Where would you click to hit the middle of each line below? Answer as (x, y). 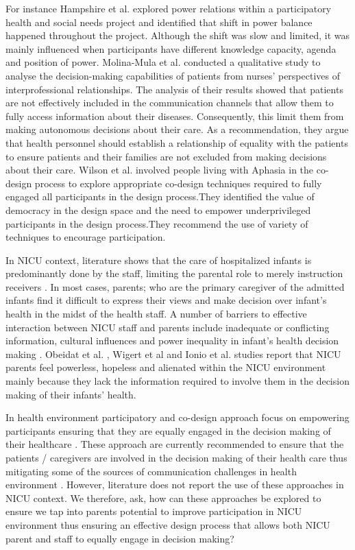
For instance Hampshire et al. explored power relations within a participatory (169, 8)
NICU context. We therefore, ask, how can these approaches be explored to (163, 498)
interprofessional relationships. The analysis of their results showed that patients (174, 89)
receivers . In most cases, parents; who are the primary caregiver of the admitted (175, 286)
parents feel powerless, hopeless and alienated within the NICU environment (166, 367)
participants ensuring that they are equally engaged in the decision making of (168, 430)
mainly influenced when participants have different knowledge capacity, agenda (171, 48)
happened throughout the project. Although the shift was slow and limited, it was (178, 35)
